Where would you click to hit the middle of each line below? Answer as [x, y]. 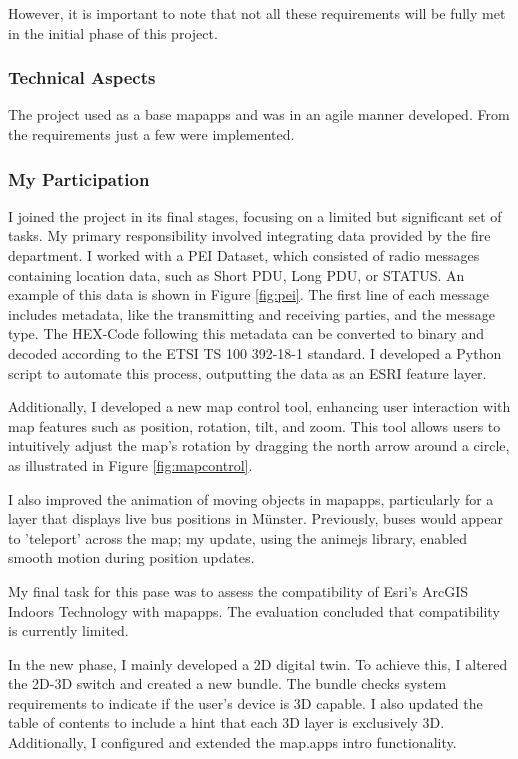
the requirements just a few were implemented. [151, 134]
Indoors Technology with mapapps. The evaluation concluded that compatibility [254, 610]
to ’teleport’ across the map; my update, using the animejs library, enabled [237, 537]
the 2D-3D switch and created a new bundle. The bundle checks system [227, 683]
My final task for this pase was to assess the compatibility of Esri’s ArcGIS [238, 590]
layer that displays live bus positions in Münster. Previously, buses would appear [255, 518]
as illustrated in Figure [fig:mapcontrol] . [130, 464]
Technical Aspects [82, 77]
